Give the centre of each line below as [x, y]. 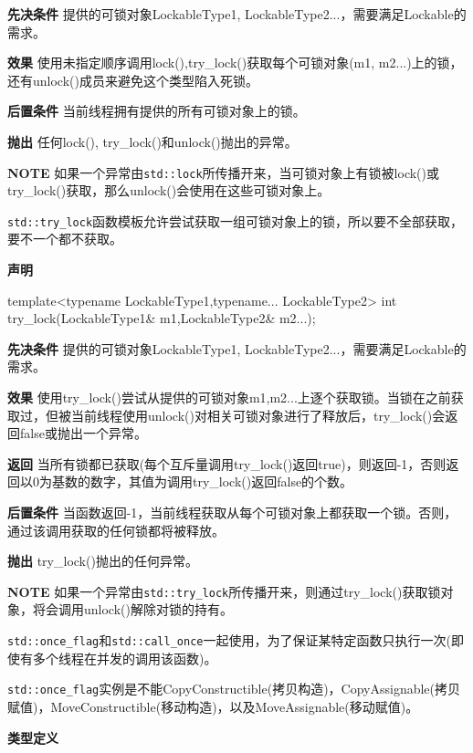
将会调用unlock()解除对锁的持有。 [132, 609]
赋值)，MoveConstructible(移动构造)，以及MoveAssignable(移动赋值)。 [213, 706]
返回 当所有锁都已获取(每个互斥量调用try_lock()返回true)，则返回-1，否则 [227, 463]
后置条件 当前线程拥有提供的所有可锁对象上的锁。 [157, 111]
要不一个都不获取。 [65, 239]
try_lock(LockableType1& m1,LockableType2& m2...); [162, 318]
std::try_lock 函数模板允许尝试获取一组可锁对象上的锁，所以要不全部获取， [236, 220]
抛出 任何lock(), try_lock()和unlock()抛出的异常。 [152, 141]
